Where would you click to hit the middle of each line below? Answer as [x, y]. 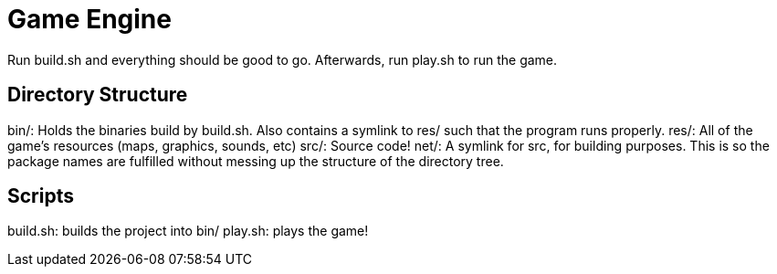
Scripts [41, 196]
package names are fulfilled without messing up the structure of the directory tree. [256, 161]
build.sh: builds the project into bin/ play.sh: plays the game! [188, 231]
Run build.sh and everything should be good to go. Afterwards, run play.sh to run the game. [283, 59]
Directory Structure [98, 95]
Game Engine [89, 19]
